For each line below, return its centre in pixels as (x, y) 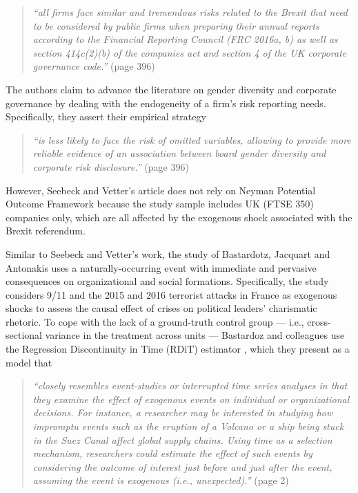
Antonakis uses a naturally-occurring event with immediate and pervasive (161, 267)
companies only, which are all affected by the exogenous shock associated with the (179, 217)
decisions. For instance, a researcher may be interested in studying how (183, 412)
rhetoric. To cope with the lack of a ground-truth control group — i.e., (155, 321)
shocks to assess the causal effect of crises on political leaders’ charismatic (161, 308)
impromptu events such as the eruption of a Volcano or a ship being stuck (188, 426)
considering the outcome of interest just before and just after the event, (182, 466)
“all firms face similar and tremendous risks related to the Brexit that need (190, 12)
